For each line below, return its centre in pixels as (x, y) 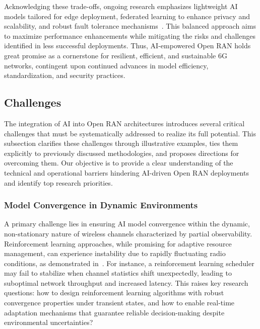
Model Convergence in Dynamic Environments (101, 205)
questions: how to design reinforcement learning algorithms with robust (114, 293)
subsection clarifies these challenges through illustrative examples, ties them (121, 143)
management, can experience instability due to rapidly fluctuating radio (115, 253)
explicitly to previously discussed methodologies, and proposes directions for (122, 153)
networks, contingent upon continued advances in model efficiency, (106, 65)
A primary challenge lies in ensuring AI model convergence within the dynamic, (127, 224)
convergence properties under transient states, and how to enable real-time (119, 303)
